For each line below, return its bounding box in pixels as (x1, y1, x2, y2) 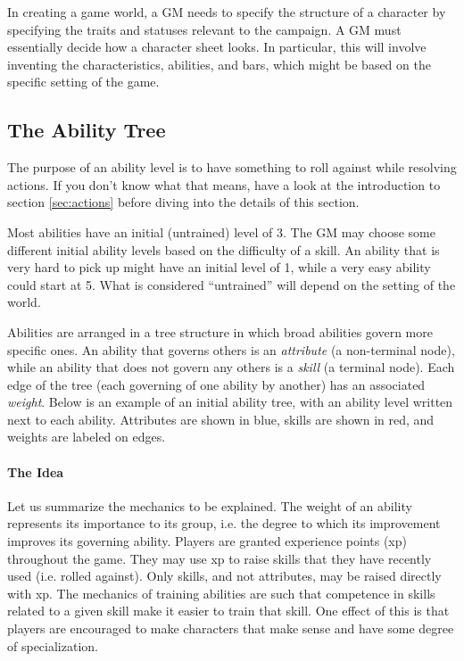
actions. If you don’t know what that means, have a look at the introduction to (7, 175, 441, 194)
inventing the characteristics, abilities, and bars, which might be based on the (7, 54, 431, 73)
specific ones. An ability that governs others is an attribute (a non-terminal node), (7, 340, 455, 359)
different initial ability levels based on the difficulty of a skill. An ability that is (7, 240, 440, 259)
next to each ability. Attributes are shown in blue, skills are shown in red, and (7, 409, 435, 428)
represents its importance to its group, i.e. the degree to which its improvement (7, 514, 441, 533)
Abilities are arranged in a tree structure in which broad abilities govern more (7, 322, 433, 341)
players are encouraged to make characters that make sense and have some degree (7, 619, 454, 638)
